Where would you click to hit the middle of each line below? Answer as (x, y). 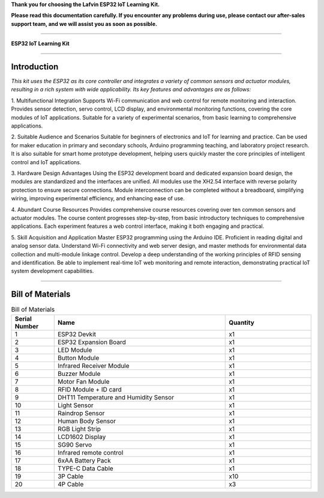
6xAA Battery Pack (84, 460)
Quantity (241, 322)
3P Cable (70, 476)
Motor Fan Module (83, 381)
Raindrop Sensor (81, 413)
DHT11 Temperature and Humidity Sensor (115, 397)
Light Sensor (76, 405)
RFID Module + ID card (90, 389)
